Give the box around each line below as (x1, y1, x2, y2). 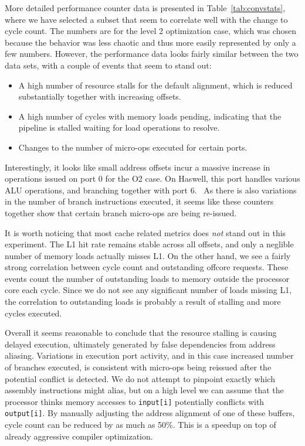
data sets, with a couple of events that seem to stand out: (5, 59, 212, 71)
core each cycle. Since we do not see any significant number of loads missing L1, (5, 284, 292, 296)
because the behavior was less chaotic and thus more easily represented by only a (5, 36, 296, 48)
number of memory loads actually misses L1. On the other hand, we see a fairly (5, 249, 291, 261)
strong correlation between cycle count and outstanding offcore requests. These (5, 261, 289, 273)
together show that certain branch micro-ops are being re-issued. (5, 206, 237, 219)
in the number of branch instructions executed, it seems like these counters (5, 195, 274, 207)
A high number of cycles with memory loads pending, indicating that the (18, 110, 282, 122)
